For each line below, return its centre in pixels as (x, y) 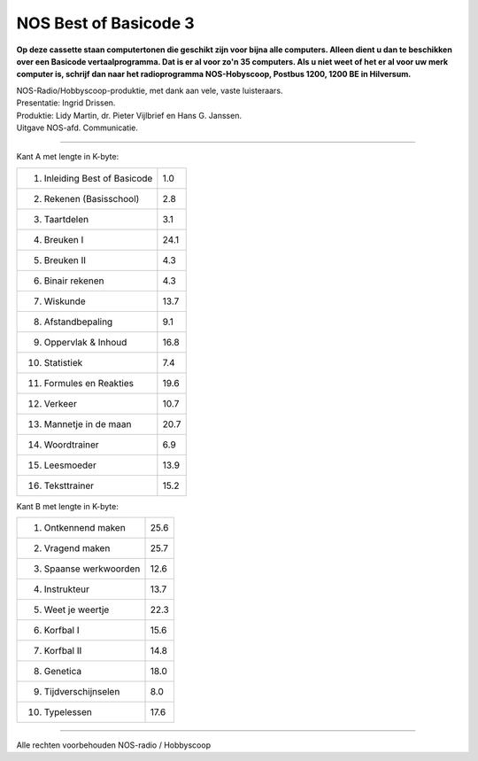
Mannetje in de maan (88, 423)
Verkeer (60, 403)
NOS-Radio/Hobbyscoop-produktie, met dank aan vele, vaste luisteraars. (150, 90)
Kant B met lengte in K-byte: (67, 506)
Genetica (63, 672)
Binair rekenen (74, 281)
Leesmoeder (70, 465)
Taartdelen (66, 219)
